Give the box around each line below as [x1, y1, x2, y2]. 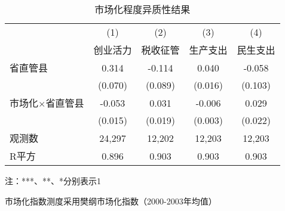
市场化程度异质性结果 [94, 2, 191, 16]
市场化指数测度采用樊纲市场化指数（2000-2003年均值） [5, 194, 217, 207]
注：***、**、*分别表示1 [5, 175, 101, 187]
